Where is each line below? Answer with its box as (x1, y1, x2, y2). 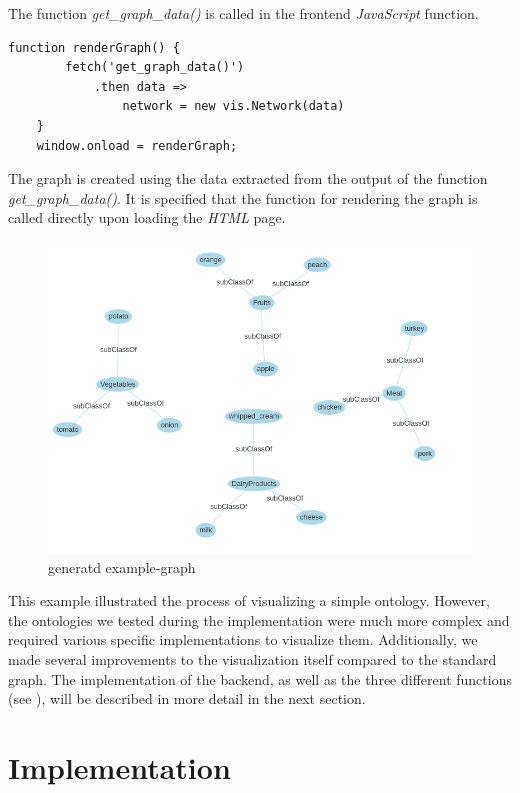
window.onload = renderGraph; (36, 138, 238, 153)
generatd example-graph (48, 556, 196, 577)
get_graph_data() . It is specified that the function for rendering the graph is (8, 187, 478, 208)
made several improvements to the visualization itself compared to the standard (8, 649, 497, 670)
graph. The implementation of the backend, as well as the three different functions (8, 668, 512, 689)
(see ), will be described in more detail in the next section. (8, 688, 366, 709)
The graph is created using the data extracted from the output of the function (8, 168, 488, 189)
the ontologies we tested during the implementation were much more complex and (8, 609, 510, 630)
